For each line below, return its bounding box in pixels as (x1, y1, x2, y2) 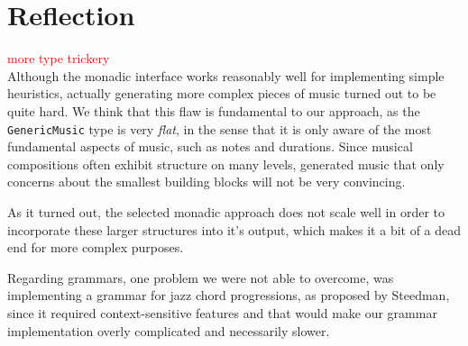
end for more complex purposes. (7, 238, 184, 257)
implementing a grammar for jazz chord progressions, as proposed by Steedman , (7, 286, 450, 305)
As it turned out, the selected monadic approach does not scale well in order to (7, 202, 445, 221)
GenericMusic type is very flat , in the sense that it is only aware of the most (7, 119, 432, 138)
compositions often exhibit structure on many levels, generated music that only (7, 154, 445, 173)
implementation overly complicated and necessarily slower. (7, 321, 330, 340)
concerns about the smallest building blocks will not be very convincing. (7, 172, 406, 191)
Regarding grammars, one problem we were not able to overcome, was (7, 268, 394, 287)
